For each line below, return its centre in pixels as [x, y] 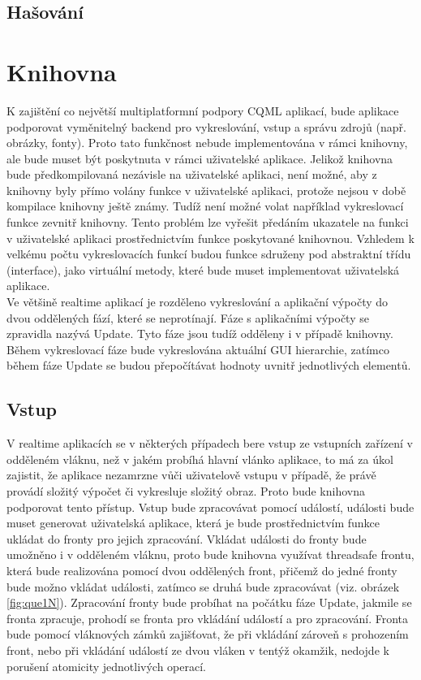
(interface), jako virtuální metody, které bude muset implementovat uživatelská [203, 269]
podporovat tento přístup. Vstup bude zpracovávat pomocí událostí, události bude [210, 507]
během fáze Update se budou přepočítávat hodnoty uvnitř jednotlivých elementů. [209, 365]
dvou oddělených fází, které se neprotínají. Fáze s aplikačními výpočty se [188, 317]
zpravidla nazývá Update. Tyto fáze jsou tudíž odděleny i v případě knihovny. [200, 334]
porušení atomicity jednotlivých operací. [106, 666]
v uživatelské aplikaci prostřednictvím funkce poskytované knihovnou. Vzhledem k [210, 238]
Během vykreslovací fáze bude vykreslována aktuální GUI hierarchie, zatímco [198, 349]
